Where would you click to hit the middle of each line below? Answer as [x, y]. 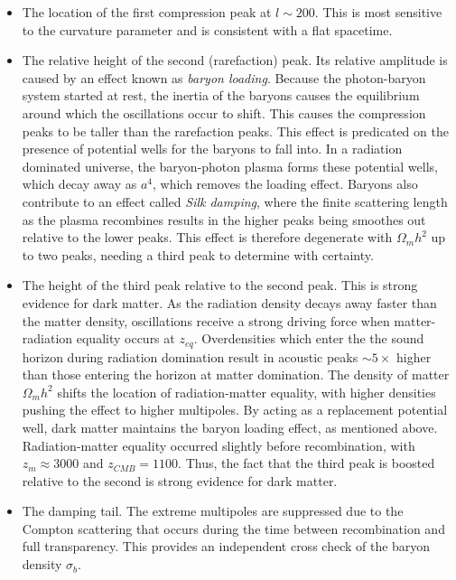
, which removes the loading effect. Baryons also [285, 184]
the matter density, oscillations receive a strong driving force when [206, 320]
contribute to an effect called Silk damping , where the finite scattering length [235, 201]
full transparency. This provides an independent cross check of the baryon [226, 546]
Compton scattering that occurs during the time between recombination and [233, 528]
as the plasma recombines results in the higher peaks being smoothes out [224, 219]
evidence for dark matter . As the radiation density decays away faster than [229, 302]
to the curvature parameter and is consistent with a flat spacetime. [207, 29]
